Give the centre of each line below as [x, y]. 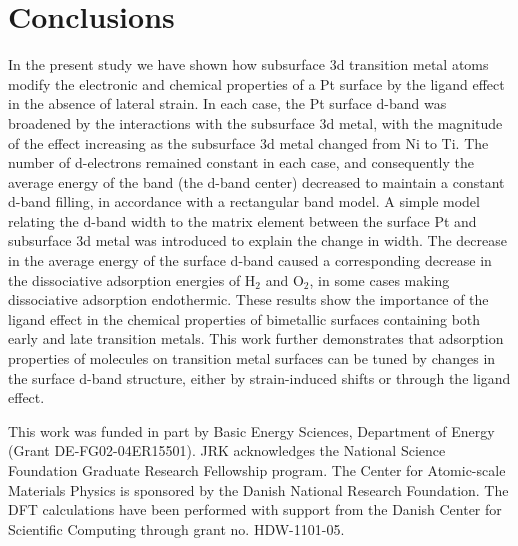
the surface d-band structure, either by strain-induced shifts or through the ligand [259, 377]
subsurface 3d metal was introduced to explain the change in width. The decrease [257, 240]
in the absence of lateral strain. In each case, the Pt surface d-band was [227, 103]
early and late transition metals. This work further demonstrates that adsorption [256, 338]
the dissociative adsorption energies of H [132, 279]
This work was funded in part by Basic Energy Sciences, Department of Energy [251, 430]
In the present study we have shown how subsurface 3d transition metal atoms [248, 64]
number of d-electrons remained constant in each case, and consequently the [241, 162]
